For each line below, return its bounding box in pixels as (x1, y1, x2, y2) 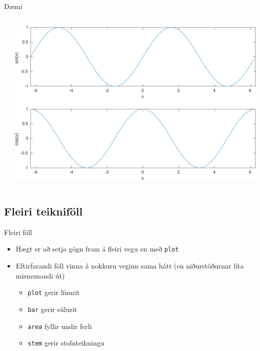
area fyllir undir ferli (27, 320, 92, 331)
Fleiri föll (4, 226, 32, 237)
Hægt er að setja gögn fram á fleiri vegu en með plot (15, 243, 179, 254)
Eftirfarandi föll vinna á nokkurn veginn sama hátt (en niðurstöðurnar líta (15, 260, 244, 271)
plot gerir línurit (27, 287, 80, 297)
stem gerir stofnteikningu (27, 337, 104, 348)
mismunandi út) (15, 270, 65, 280)
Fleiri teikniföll (4, 203, 83, 218)
